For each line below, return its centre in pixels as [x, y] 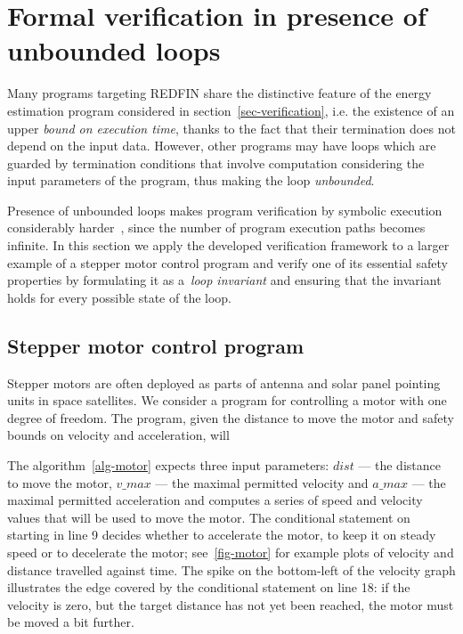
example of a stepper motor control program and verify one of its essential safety [227, 262]
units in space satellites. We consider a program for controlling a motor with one [227, 400]
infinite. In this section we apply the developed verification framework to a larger [228, 245]
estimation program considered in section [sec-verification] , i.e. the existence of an [231, 110]
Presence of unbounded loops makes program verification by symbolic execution [225, 210]
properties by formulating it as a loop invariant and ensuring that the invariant [224, 280]
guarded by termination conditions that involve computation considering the [216, 163]
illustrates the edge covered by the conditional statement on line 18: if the [209, 587]
